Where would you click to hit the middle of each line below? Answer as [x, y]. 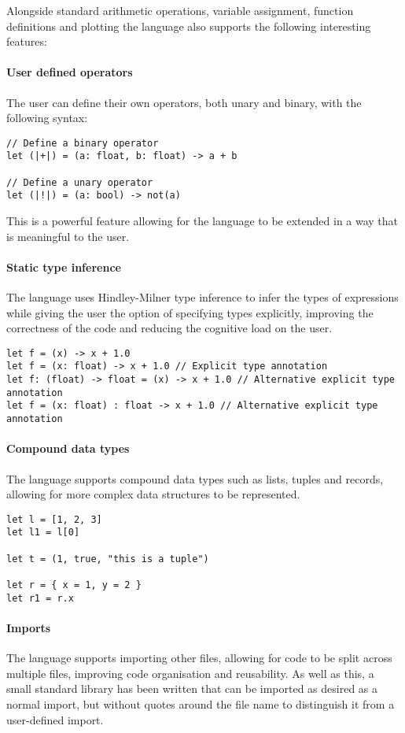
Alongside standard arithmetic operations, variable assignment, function [180, 10]
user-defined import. [55, 719]
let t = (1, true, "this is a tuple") [108, 559]
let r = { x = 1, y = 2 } [74, 585]
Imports [29, 627]
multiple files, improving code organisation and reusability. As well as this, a [190, 673]
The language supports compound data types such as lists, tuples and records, [195, 478]
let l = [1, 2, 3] [54, 519]
